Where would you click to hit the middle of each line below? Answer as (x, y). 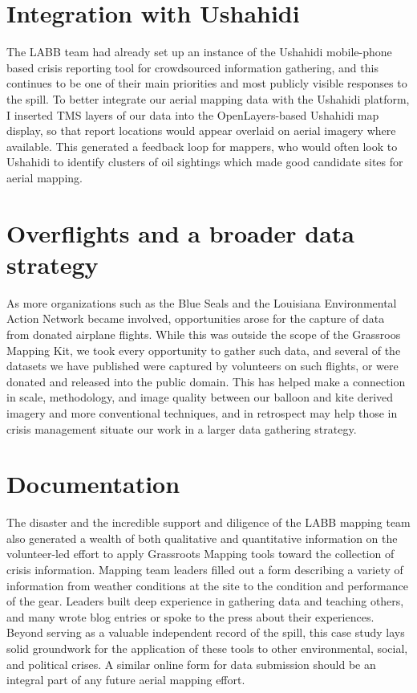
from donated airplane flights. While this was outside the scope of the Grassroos (204, 334)
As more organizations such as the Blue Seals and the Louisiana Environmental (202, 302)
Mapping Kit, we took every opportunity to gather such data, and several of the (204, 350)
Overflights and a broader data (181, 232)
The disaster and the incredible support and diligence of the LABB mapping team (208, 522)
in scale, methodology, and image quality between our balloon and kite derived (200, 397)
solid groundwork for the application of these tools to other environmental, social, (207, 648)
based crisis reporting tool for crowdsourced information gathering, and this (192, 67)
